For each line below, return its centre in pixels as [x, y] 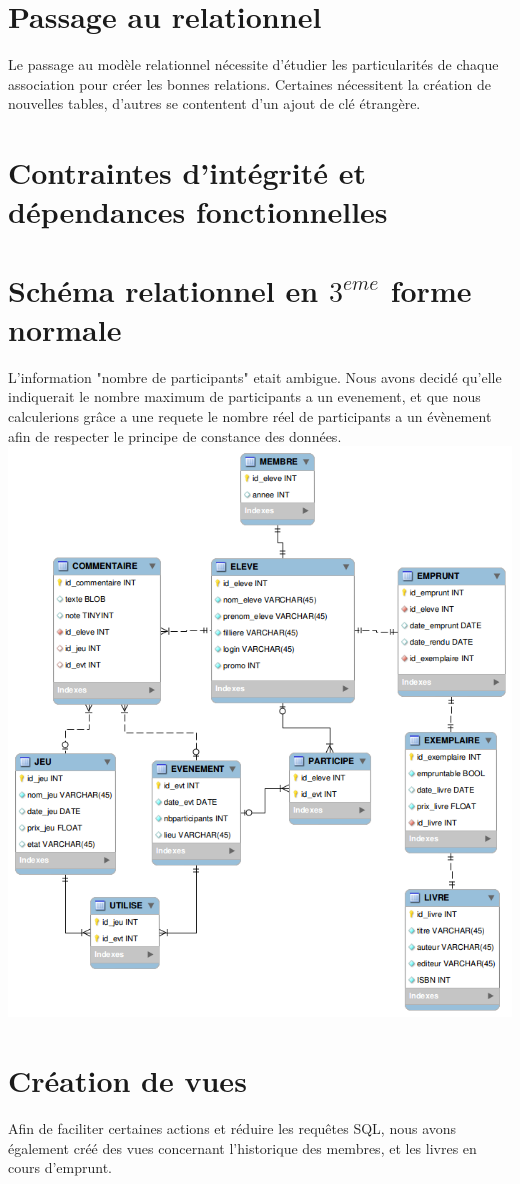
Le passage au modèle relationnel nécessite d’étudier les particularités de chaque [253, 64]
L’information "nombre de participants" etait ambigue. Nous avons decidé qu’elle [255, 376]
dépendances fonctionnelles [198, 211]
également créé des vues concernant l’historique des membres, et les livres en [242, 1147]
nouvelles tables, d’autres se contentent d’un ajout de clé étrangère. [214, 103]
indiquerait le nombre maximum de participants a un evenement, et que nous [244, 396]
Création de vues [127, 1080]
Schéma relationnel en [163, 289]
